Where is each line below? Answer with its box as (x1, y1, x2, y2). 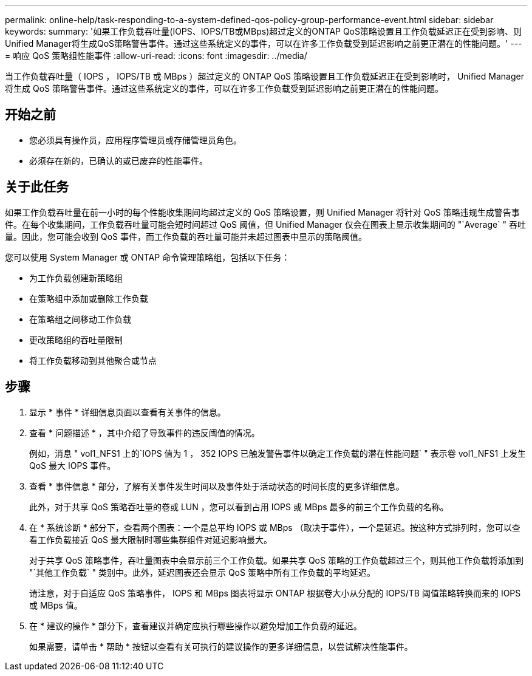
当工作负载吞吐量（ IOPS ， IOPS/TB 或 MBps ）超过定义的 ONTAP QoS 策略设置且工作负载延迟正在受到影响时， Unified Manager (5, 71, 524, 81)
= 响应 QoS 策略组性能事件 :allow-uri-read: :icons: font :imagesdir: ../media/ (5, 50, 307, 61)
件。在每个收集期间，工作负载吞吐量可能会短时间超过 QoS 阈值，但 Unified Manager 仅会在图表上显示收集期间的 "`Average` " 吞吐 (5, 219, 527, 230)
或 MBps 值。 (29, 599, 83, 610)
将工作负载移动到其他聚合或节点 (29, 355, 157, 366)
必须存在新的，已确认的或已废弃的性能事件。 (29, 155, 208, 166)
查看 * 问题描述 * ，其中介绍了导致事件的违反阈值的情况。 (29, 427, 260, 438)
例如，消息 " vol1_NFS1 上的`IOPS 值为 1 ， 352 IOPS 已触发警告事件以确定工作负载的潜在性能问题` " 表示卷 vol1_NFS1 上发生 (29, 448, 527, 459)
